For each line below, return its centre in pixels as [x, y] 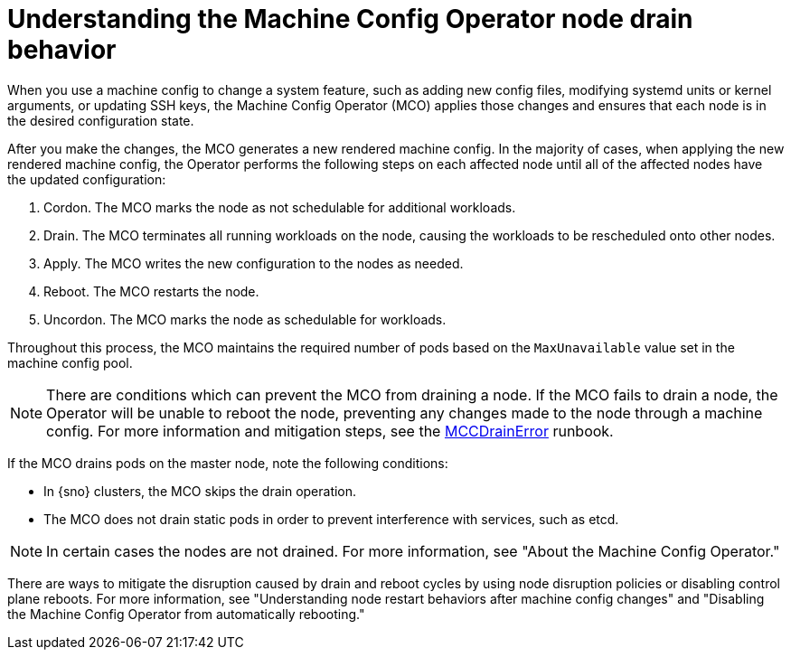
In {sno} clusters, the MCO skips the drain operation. [200, 491]
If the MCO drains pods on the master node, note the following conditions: [228, 463]
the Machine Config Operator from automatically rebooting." [186, 614]
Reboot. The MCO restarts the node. [151, 291]
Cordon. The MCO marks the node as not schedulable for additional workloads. [280, 207]
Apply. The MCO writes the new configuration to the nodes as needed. [254, 263]
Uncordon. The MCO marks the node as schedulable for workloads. [245, 319]
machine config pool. [70, 362]
